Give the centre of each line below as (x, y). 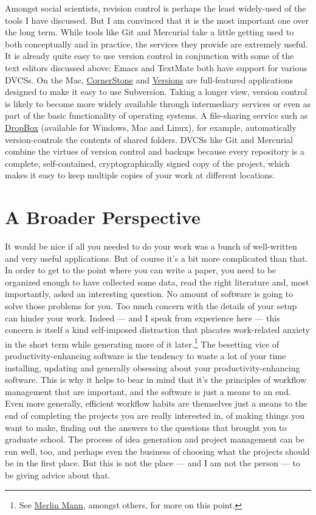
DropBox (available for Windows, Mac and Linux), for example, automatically (151, 127)
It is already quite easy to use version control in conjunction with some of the (149, 56)
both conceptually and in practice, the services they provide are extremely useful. (156, 44)
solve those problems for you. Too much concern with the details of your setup (151, 306)
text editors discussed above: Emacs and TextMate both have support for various (156, 67)
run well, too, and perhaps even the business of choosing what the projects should (157, 451)
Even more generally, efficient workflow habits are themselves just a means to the (156, 403)
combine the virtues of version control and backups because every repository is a (155, 151)
